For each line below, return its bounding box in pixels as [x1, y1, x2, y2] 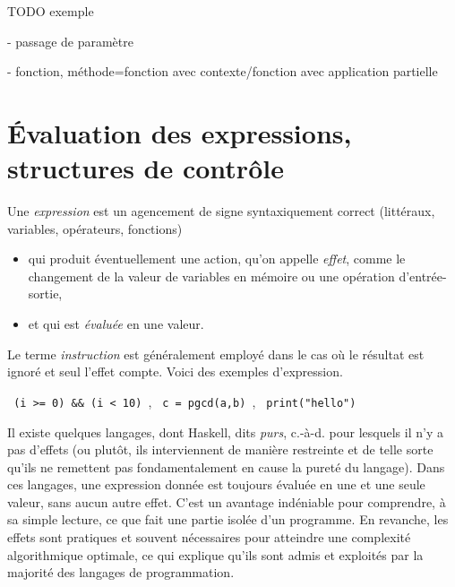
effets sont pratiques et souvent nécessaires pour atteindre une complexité [7, 528, 411, 547]
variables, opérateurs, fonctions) [7, 219, 183, 237]
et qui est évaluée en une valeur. [28, 315, 204, 333]
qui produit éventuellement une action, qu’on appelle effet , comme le [28, 249, 406, 268]
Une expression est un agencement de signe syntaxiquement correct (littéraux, [7, 202, 435, 220]
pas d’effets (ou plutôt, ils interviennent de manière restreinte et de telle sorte [7, 440, 434, 459]
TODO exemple [7, 2, 94, 20]
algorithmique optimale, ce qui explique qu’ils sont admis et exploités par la [7, 545, 424, 564]
